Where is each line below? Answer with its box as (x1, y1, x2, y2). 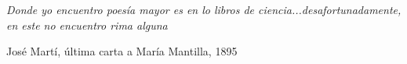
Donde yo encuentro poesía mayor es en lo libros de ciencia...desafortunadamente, (6, 2, 402, 17)
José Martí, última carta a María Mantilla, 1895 (6, 43, 238, 59)
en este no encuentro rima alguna (6, 16, 168, 33)
